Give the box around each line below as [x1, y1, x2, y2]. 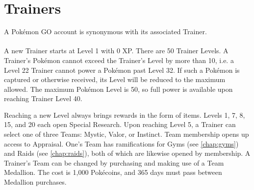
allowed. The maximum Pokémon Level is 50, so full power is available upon [4, 84, 233, 94]
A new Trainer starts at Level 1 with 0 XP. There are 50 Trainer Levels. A [4, 45, 229, 56]
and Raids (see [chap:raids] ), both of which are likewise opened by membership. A [4, 148, 251, 158]
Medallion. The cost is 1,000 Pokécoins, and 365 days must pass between [4, 167, 222, 177]
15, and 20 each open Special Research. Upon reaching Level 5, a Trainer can [4, 119, 236, 129]
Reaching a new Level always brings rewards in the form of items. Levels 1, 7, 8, [4, 109, 245, 120]
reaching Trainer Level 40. [4, 93, 82, 104]
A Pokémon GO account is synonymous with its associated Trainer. [4, 26, 207, 37]
